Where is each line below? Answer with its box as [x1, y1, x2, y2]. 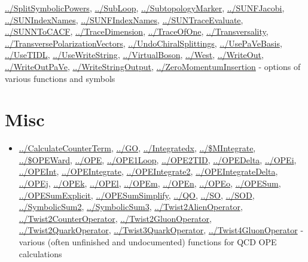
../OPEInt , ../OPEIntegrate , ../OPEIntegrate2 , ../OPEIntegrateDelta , [19, 165, 278, 178]
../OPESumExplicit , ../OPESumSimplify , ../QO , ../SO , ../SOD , [19, 188, 255, 201]
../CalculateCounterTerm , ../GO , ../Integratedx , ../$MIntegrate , [19, 142, 256, 154]
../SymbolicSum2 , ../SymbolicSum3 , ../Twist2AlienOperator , [19, 200, 243, 213]
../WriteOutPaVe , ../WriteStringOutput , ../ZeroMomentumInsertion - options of [5, 60, 301, 72]
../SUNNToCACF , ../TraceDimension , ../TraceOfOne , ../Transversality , [5, 25, 269, 38]
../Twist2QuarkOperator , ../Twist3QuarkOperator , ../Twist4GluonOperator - [19, 224, 304, 236]
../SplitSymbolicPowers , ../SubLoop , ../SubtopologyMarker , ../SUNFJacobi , [5, 2, 285, 14]
